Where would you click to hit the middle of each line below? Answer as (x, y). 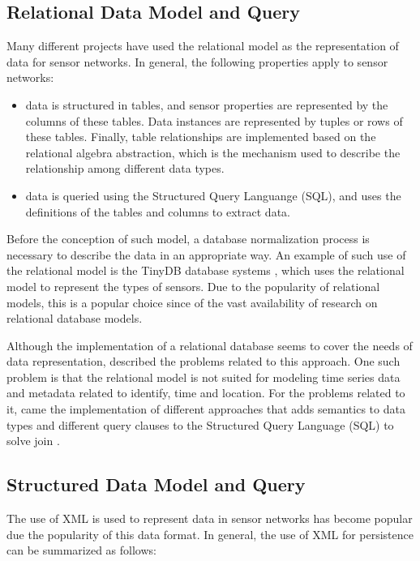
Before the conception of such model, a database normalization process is (188, 239)
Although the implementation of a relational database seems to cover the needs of (210, 345)
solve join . (33, 441)
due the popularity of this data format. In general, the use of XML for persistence (210, 534)
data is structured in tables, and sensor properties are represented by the (207, 104)
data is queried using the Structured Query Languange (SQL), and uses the (213, 195)
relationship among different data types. (125, 168)
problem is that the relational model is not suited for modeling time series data (204, 377)
